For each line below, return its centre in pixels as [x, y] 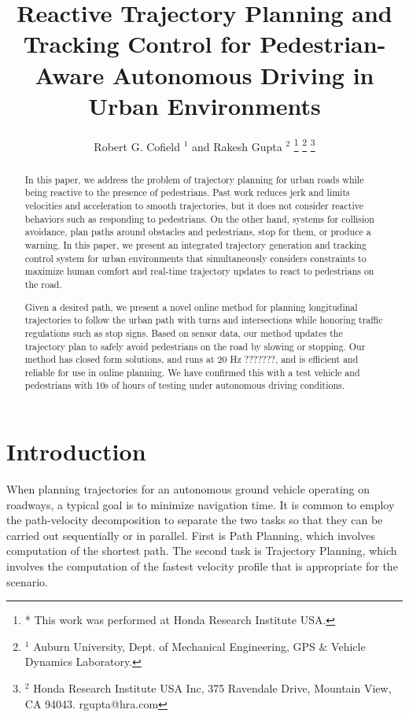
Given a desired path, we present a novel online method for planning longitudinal [191, 307]
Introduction [76, 451]
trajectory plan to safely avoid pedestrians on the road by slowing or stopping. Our [195, 346]
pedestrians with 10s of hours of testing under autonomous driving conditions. [185, 385]
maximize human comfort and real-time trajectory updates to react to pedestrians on [199, 271]
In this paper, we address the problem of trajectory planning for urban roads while [194, 179]
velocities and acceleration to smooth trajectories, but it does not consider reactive [194, 206]
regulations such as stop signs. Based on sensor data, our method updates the [184, 333]
